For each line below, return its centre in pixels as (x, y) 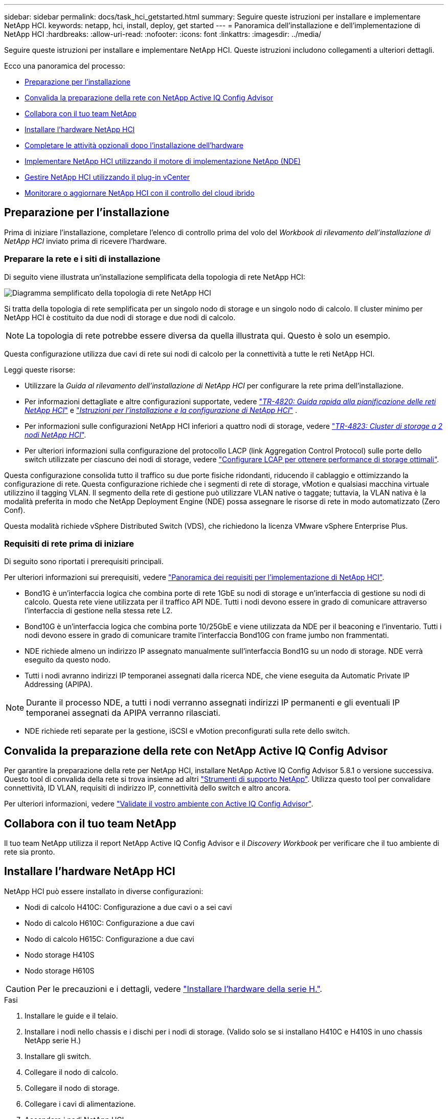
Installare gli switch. (58, 1056)
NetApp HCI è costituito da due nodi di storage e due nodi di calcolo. (120, 317)
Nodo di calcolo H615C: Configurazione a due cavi (109, 939)
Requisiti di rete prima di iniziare (69, 543)
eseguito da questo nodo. (68, 660)
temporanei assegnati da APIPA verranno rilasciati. (123, 713)
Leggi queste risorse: (40, 369)
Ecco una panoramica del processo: (65, 66)
